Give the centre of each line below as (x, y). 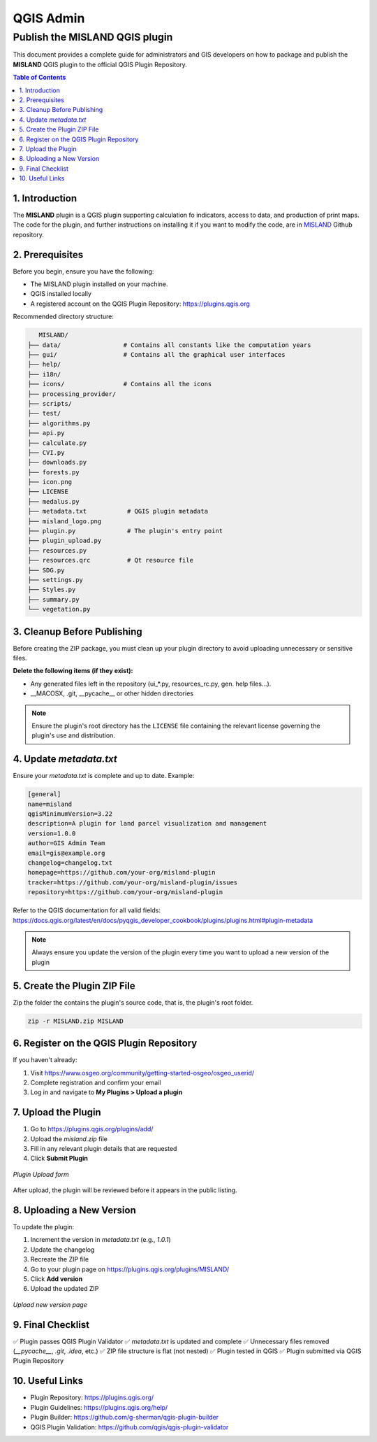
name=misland (50, 804)
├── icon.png (50, 482)
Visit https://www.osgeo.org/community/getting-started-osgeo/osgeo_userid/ (142, 1073)
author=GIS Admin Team (66, 843)
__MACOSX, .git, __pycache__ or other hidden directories (112, 693)
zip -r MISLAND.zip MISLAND (75, 1021)
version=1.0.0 (52, 833)
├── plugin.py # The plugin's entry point (125, 531)
